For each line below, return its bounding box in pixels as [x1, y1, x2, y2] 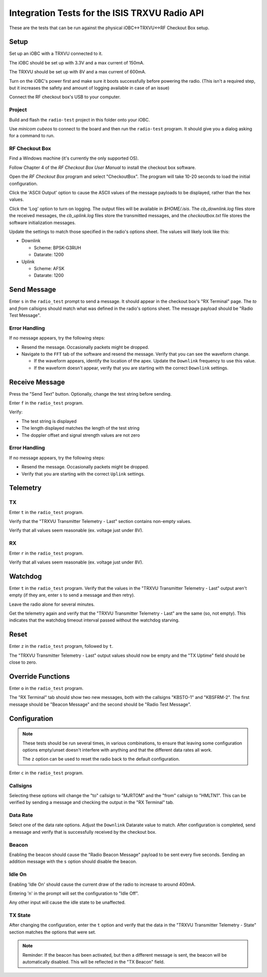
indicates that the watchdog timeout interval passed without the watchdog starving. [9, 617, 180, 623]
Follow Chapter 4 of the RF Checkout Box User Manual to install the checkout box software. [9, 164, 196, 171]
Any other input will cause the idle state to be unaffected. [9, 900, 126, 906]
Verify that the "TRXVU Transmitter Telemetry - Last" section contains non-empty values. [9, 518, 192, 524]
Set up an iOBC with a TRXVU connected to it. [9, 51, 103, 57]
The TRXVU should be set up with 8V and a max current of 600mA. [9, 69, 146, 75]
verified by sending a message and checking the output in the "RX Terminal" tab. [9, 800, 174, 805]
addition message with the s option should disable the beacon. [9, 859, 137, 864]
